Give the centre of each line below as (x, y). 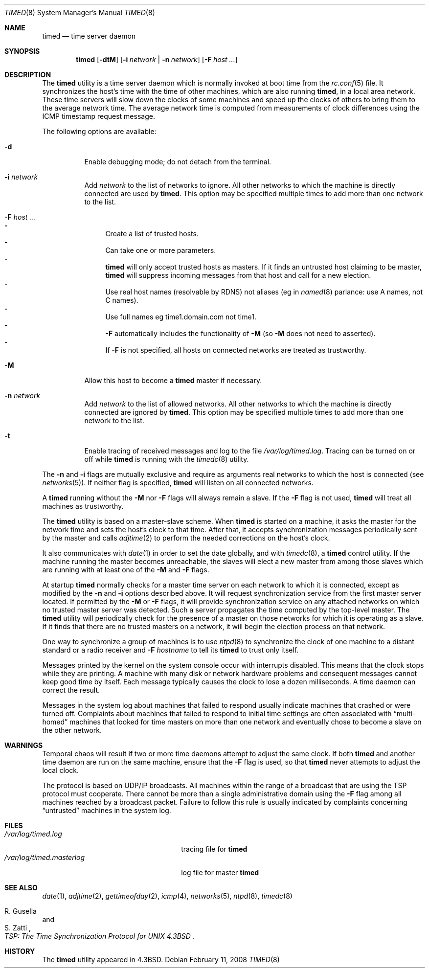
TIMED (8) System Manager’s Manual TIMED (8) (80, 12)
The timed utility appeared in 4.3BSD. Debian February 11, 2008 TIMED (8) (161, 960)
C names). (122, 300)
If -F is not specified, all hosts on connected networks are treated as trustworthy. (236, 350)
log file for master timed (220, 872)
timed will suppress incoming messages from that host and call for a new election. (238, 275)
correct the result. (71, 690)
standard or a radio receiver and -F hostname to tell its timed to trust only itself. (170, 650)
